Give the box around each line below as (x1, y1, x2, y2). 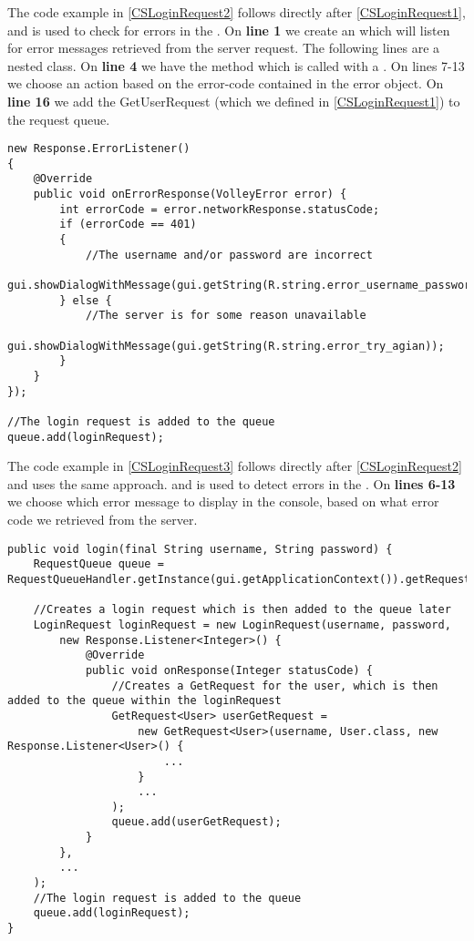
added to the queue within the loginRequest (7, 694, 282, 708)
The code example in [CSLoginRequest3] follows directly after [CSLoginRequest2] (7, 456, 462, 476)
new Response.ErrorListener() (7, 142, 191, 156)
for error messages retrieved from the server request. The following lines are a (7, 38, 440, 57)
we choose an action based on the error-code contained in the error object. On (7, 74, 444, 93)
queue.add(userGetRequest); (111, 815, 282, 829)
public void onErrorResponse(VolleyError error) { (33, 188, 347, 201)
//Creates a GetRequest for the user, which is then (111, 679, 438, 692)
